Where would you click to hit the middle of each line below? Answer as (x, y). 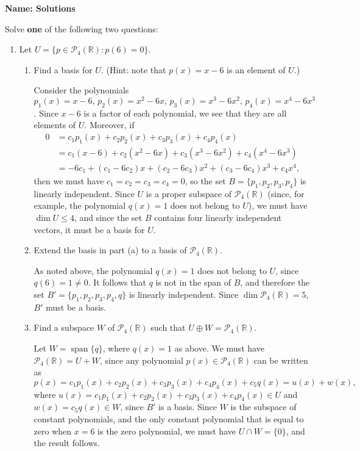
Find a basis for (63, 69)
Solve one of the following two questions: (82, 28)
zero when (53, 431)
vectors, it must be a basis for (89, 229)
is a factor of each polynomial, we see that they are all (185, 113)
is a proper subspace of (189, 193)
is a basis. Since (188, 407)
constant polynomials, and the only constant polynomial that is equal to (169, 418)
